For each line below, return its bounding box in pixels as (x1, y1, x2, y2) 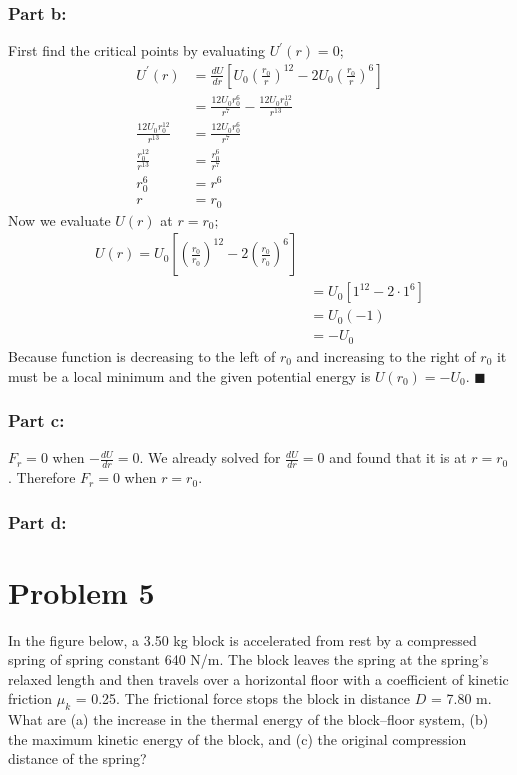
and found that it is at (329, 447, 467, 468)
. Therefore (8, 467, 76, 488)
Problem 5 (8, 571, 155, 612)
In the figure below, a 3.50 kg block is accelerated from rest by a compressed (8, 629, 477, 650)
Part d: (8, 509, 67, 534)
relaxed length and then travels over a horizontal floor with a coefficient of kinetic (8, 668, 509, 689)
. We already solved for (139, 447, 281, 468)
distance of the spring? (8, 748, 147, 769)
